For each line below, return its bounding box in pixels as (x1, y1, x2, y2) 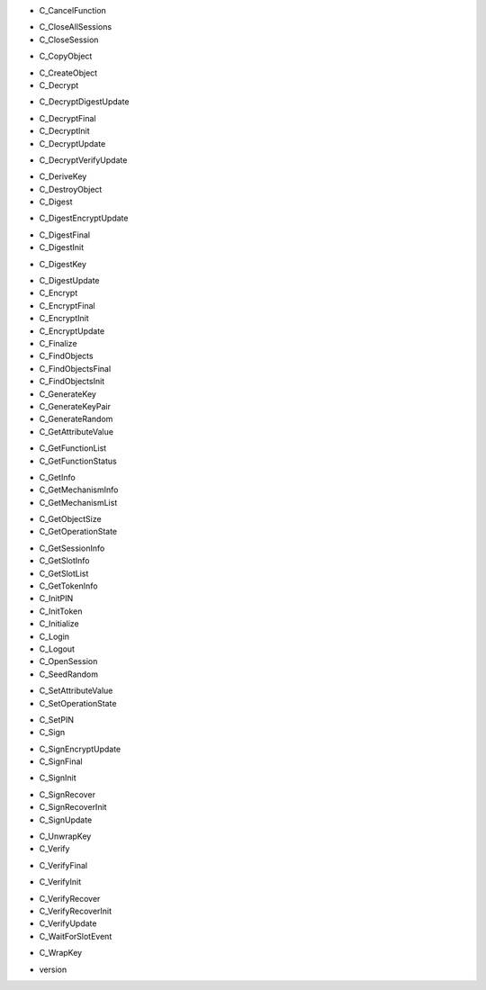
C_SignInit (39, 772, 76, 783)
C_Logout (39, 643, 76, 654)
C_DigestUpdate (39, 275, 100, 286)
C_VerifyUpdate (39, 918, 97, 929)
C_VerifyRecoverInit (39, 905, 112, 916)
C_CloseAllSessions (39, 22, 112, 32)
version (39, 964, 67, 975)
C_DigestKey (39, 258, 87, 269)
